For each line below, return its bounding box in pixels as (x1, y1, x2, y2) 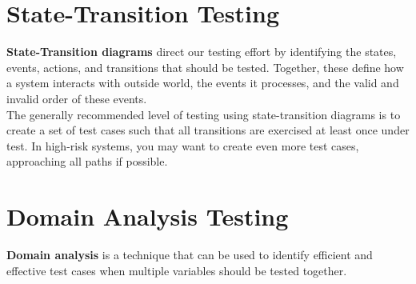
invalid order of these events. (6, 90, 147, 106)
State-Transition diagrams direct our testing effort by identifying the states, (6, 43, 397, 60)
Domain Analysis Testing (6, 200, 289, 233)
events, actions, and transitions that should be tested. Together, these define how (6, 58, 404, 75)
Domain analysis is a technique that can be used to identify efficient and (6, 246, 373, 262)
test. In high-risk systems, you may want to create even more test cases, (6, 137, 359, 154)
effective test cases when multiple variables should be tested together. (6, 262, 347, 278)
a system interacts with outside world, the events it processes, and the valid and (6, 74, 399, 91)
